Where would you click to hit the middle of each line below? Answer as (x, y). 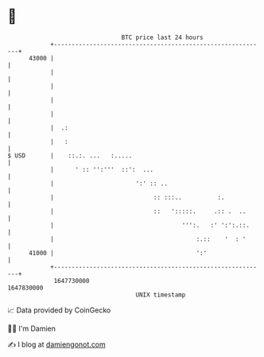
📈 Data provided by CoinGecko (59, 310)
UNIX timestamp (161, 295)
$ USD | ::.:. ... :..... (70, 155)
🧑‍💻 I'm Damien (32, 328)
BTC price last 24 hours (162, 37)
